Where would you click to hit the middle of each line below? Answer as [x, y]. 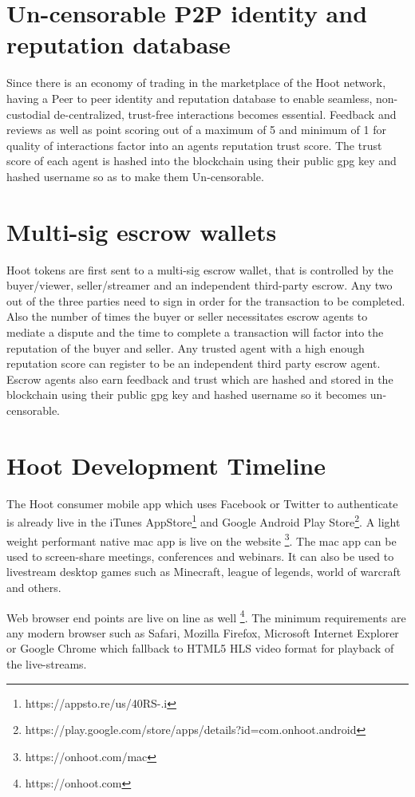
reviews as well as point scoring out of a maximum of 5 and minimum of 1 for [196, 130]
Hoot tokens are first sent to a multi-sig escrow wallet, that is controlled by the [200, 269]
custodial [28, 114]
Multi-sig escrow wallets [142, 231]
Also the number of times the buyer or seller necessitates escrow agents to [187, 316]
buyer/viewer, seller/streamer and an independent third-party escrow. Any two [200, 285]
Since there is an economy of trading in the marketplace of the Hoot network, [196, 83]
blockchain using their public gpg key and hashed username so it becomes [187, 395]
